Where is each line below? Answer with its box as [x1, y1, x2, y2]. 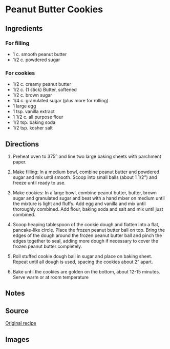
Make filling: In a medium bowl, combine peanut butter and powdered [12, 169, 160, 175]
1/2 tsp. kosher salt [12, 125, 53, 131]
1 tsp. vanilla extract [12, 108, 55, 115]
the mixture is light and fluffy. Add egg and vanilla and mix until [12, 200, 146, 207]
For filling [5, 40, 30, 47]
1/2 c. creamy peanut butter [12, 81, 72, 87]
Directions [5, 140, 39, 149]
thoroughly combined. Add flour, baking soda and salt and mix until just [12, 206, 163, 212]
